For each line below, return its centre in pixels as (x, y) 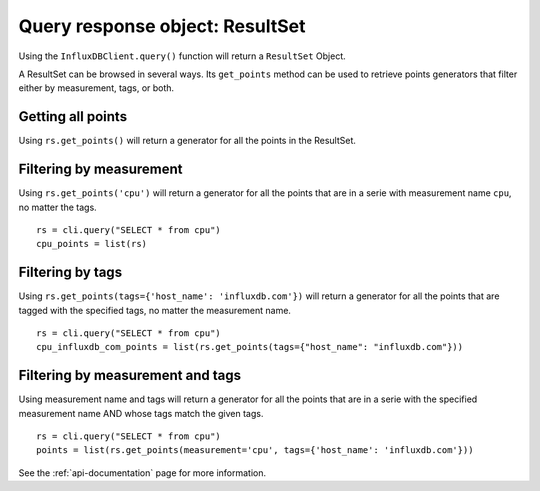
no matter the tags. (57, 207)
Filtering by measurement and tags (130, 375)
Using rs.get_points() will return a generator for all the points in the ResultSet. (187, 141)
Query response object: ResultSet (162, 26)
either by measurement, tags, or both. (96, 88)
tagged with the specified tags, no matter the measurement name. (155, 310)
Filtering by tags (70, 272)
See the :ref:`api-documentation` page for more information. (142, 472)
